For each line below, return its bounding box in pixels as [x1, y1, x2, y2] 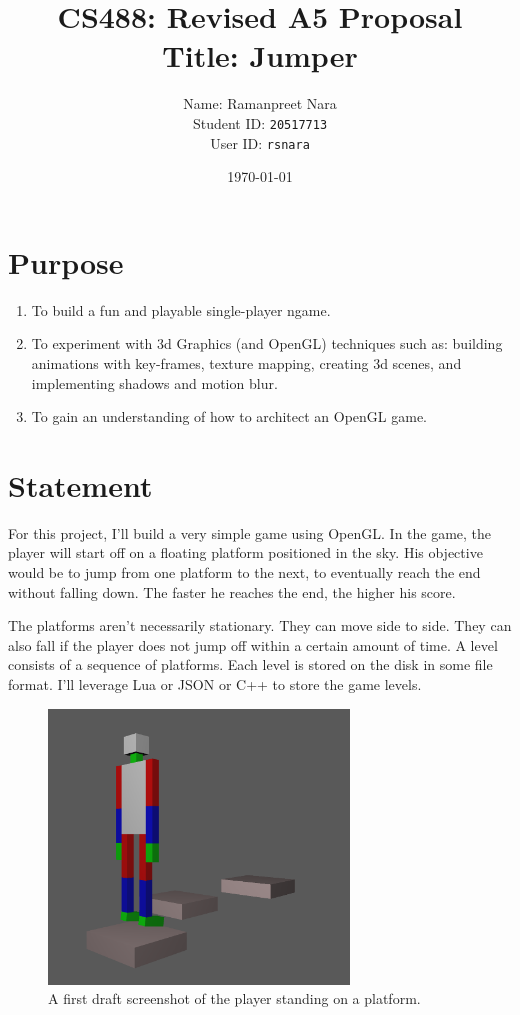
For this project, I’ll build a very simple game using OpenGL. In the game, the [8, 522, 492, 543]
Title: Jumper [162, 35, 358, 76]
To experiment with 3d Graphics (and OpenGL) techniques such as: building [31, 333, 503, 354]
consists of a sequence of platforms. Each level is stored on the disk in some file [8, 654, 493, 675]
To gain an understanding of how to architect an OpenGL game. [31, 406, 427, 427]
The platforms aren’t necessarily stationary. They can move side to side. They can [8, 615, 512, 636]
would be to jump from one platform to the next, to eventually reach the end [8, 562, 481, 583]
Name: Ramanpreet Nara [183, 93, 337, 114]
